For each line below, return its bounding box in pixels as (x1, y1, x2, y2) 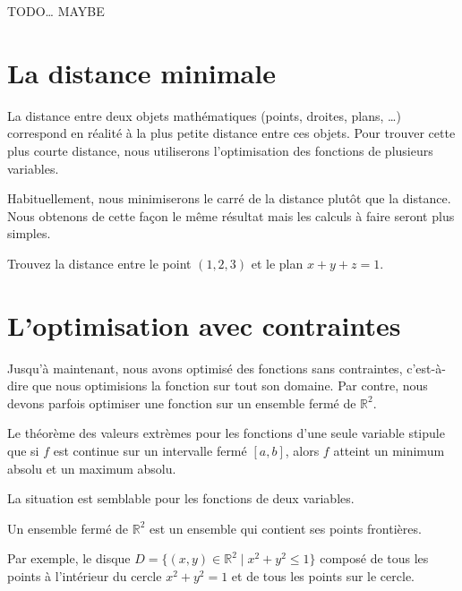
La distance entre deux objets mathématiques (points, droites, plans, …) (7, 106, 401, 124)
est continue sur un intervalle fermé (53, 441, 247, 459)
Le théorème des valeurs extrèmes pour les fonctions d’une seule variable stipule (7, 424, 445, 442)
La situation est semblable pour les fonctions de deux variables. (7, 489, 355, 508)
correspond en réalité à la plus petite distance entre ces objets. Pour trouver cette (7, 124, 456, 142)
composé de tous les (320, 549, 429, 568)
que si (7, 441, 39, 459)
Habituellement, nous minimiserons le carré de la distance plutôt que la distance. (7, 189, 451, 208)
